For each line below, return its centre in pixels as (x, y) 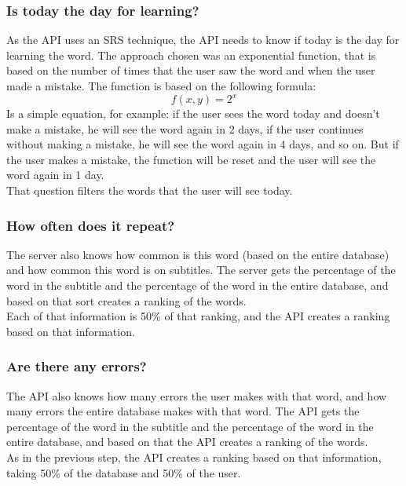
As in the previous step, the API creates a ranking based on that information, (194, 457)
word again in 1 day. (55, 175)
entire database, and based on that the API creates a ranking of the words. (187, 442)
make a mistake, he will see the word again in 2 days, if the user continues (185, 128)
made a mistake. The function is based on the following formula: (161, 86)
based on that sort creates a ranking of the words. (126, 300)
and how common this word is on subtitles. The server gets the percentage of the (201, 270)
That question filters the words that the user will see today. (150, 190)
